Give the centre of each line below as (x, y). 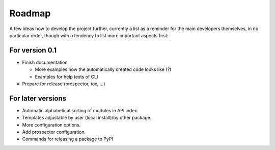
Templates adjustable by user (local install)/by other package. (87, 118)
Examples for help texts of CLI (66, 77)
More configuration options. (51, 124)
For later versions (38, 98)
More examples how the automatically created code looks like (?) (103, 69)
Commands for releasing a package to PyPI (67, 139)
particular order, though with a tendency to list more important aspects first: (89, 35)
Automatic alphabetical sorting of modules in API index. (80, 110)
